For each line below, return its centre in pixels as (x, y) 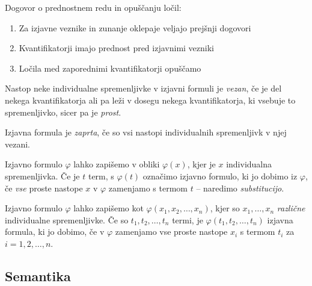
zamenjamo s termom (148, 188)
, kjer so (225, 208)
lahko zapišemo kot (109, 208)
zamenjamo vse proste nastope (171, 232)
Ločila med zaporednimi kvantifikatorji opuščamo (110, 68)
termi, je (188, 219)
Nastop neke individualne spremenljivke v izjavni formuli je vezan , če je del (143, 88)
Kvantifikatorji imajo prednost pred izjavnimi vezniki (116, 48)
